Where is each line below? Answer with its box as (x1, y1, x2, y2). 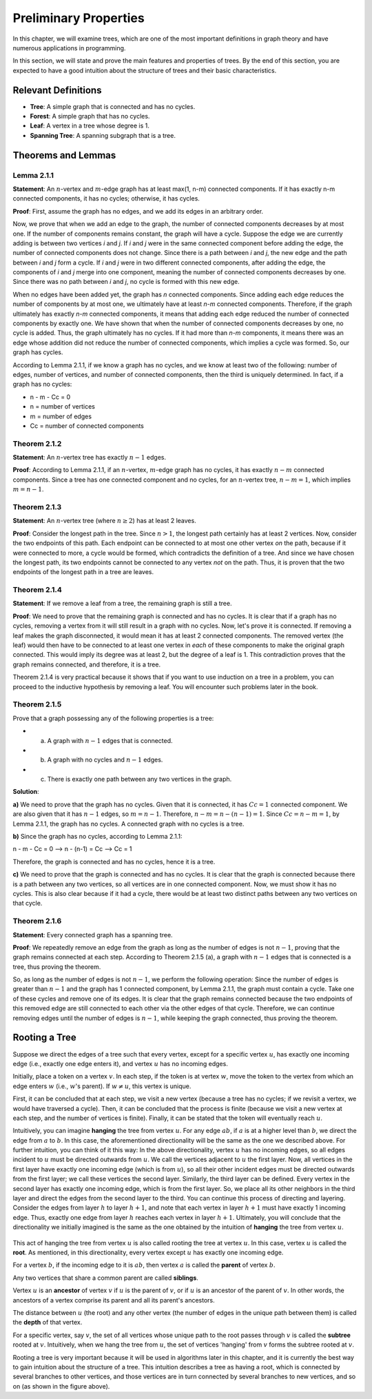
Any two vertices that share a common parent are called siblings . (12, 1274, 199, 1282)
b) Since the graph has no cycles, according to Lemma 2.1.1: (12, 833, 183, 841)
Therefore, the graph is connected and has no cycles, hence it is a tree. (12, 857, 216, 866)
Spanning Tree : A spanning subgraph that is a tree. (30, 131, 176, 139)
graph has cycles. (12, 348, 63, 356)
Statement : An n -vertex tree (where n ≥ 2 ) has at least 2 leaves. (12, 517, 196, 525)
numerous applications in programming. (12, 43, 126, 52)
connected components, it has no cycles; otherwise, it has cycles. (12, 194, 200, 203)
